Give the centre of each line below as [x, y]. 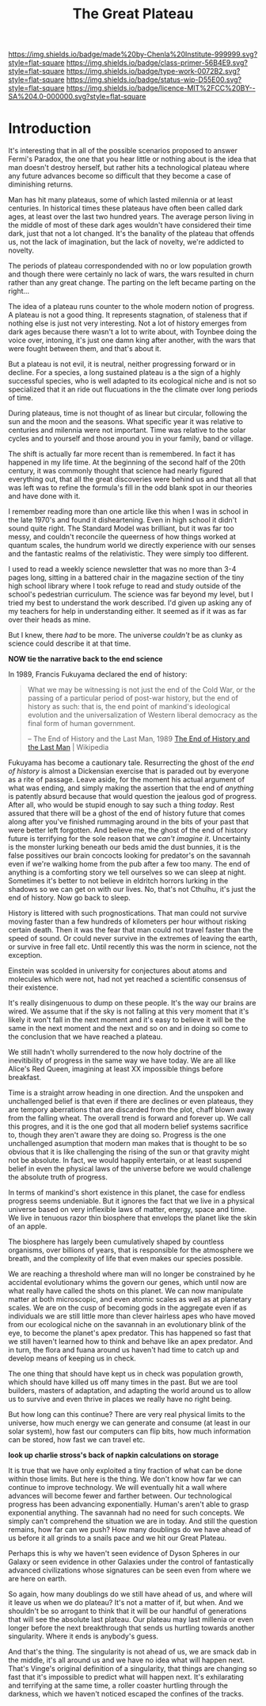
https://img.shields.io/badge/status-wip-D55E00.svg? [154, 79]
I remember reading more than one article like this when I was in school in [129, 511]
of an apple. [28, 1226]
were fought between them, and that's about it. [85, 349]
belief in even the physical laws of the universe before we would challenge [130, 1169]
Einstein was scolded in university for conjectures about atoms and [118, 971]
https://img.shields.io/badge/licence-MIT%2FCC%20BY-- [161, 88]
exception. [25, 955]
